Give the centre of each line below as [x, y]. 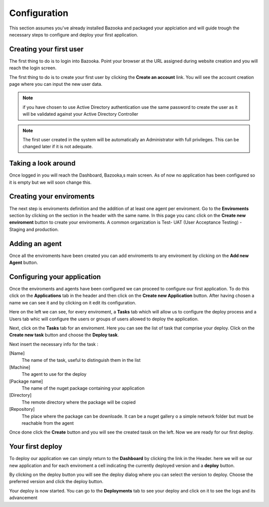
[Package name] [26, 381]
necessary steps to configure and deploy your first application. [74, 34]
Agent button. [24, 262]
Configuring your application [55, 277]
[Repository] [22, 409]
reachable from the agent [48, 423]
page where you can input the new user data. [56, 84]
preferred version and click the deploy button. [56, 482]
